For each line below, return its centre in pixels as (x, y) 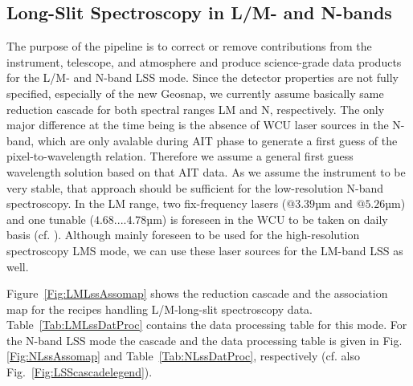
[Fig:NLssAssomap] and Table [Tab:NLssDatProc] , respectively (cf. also (183, 356)
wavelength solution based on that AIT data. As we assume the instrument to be (206, 171)
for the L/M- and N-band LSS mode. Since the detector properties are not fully (202, 77)
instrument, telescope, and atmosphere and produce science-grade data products (204, 61)
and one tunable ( (50, 219)
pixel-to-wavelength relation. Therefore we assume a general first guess (180, 156)
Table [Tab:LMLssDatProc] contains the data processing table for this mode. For (207, 325)
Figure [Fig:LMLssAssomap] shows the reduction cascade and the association (197, 293)
